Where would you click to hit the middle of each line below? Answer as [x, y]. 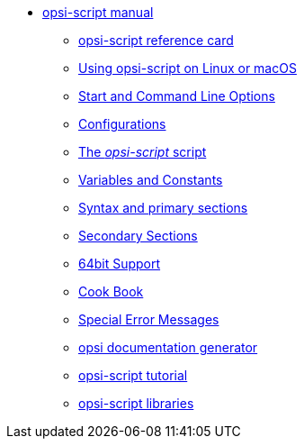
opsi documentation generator [168, 347]
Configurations [122, 124]
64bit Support [120, 264]
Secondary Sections [138, 236]
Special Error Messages [149, 319]
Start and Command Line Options [177, 96]
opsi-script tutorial [133, 375]
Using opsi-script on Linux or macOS [188, 68]
